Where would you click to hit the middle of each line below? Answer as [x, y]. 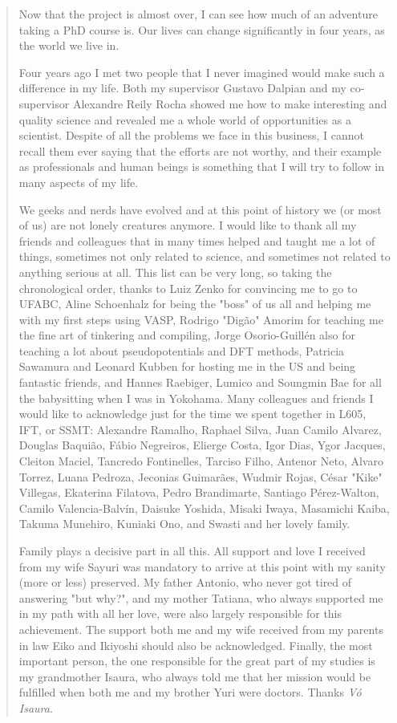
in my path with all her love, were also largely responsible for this [180, 613]
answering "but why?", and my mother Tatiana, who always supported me [201, 597]
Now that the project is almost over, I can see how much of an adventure [198, 14]
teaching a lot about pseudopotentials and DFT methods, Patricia [182, 350]
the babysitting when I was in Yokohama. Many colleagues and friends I [196, 398]
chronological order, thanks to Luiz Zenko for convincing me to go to [188, 288]
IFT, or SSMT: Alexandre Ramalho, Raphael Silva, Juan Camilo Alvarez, [200, 429]
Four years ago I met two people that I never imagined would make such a [202, 72]
